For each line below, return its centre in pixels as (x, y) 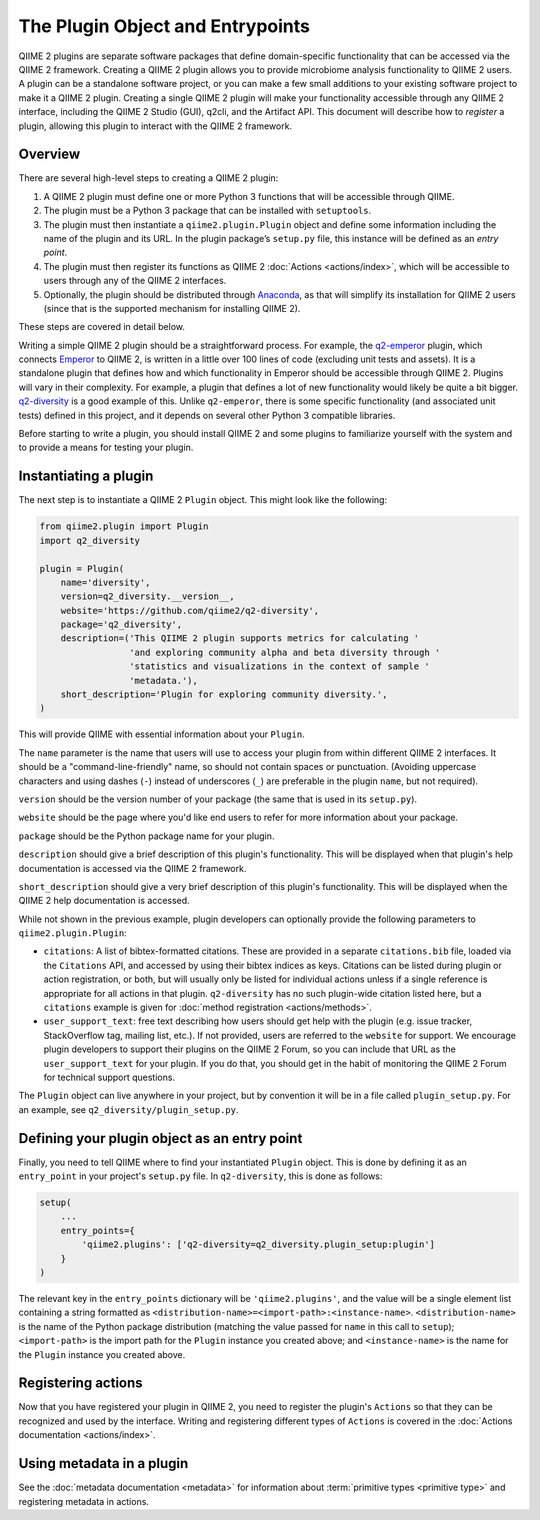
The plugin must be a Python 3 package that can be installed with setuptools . (207, 211)
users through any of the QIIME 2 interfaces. (135, 281)
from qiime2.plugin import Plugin (124, 526)
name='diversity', (105, 582)
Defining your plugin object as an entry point (160, 1138)
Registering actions (81, 1383)
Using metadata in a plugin (103, 1463)
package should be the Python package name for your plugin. (146, 836)
